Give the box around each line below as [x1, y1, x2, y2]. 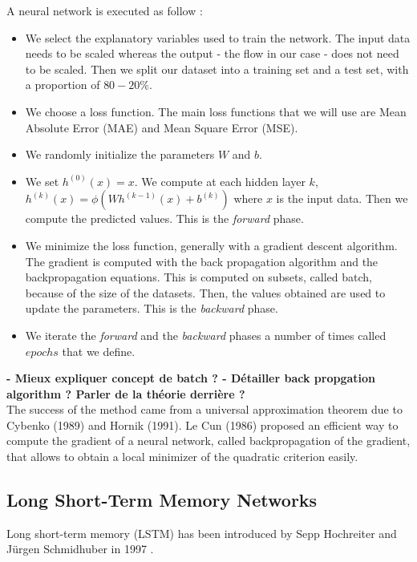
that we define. [62, 342, 136, 359]
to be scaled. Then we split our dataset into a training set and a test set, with [25, 60, 409, 77]
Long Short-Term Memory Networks [6, 487, 318, 512]
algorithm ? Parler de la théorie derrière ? [6, 385, 245, 402]
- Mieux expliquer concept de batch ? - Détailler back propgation [6, 370, 375, 386]
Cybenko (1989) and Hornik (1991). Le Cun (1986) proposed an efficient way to [6, 416, 399, 433]
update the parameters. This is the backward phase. [25, 300, 278, 317]
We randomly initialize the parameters [25, 146, 215, 163]
